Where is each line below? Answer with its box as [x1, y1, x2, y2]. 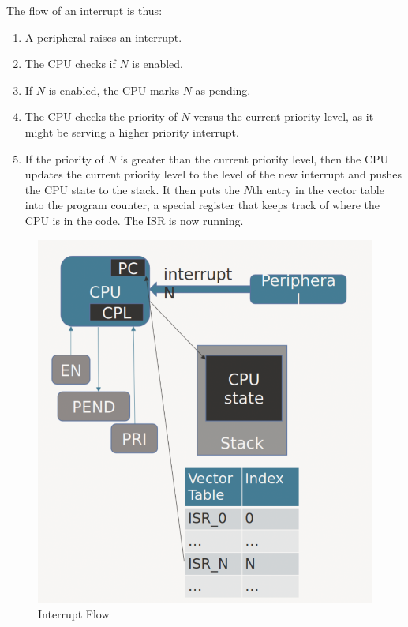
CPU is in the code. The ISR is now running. [24, 212, 244, 228]
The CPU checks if [24, 55, 116, 72]
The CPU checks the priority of [24, 108, 178, 125]
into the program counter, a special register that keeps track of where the [24, 197, 380, 213]
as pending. [195, 81, 251, 98]
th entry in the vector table [252, 181, 384, 197]
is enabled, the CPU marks [48, 81, 179, 98]
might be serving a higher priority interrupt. [24, 123, 239, 140]
